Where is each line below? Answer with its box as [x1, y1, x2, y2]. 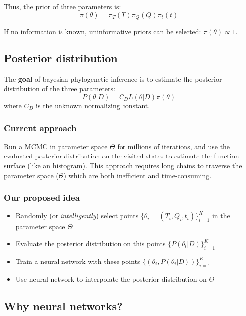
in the [212, 211, 230, 221]
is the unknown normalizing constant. [36, 101, 150, 111]
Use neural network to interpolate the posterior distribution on [15, 273, 207, 284]
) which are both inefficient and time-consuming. [63, 170, 212, 180]
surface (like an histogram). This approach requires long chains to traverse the [4, 160, 242, 171]
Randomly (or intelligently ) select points [15, 211, 139, 221]
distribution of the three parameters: [4, 83, 115, 94]
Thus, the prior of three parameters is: [4, 1, 121, 11]
